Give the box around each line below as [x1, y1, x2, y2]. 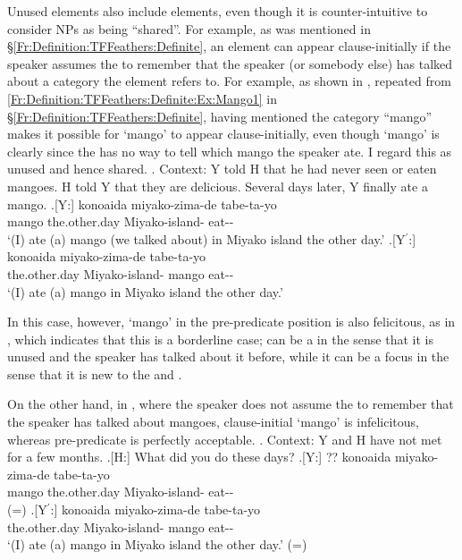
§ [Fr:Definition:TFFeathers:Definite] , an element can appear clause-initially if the [7, 37, 451, 55]
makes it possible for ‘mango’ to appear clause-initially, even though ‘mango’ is [7, 124, 440, 143]
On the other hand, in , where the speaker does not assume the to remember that [7, 395, 454, 413]
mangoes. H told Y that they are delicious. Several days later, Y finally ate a [7, 176, 428, 195]
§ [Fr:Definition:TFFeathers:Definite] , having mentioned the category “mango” [7, 106, 433, 125]
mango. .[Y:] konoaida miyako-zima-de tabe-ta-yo [7, 194, 277, 213]
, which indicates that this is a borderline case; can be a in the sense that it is [7, 329, 433, 348]
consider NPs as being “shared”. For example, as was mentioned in [7, 19, 371, 38]
